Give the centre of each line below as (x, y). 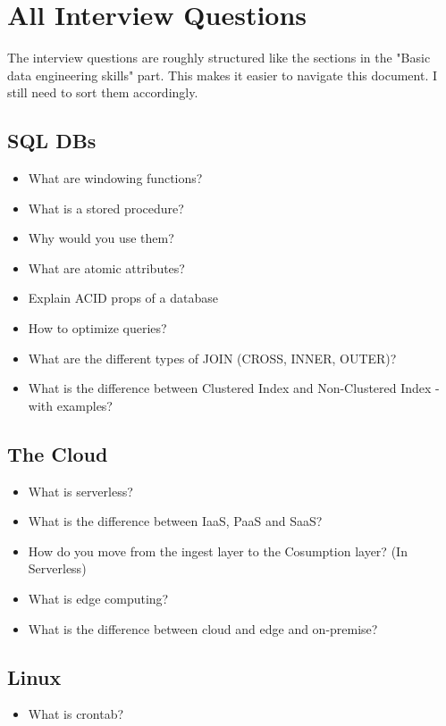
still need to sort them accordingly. (103, 92)
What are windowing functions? (115, 178)
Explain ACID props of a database (123, 298)
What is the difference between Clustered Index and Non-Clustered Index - (234, 388)
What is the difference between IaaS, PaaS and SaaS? (175, 521)
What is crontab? (76, 714)
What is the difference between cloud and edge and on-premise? (203, 628)
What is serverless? (80, 491)
